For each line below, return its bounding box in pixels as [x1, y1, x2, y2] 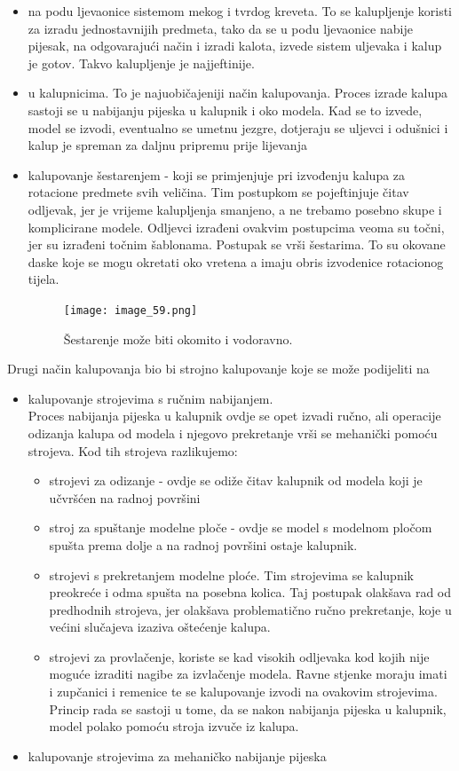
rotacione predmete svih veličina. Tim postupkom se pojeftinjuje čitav [28, 183, 409, 201]
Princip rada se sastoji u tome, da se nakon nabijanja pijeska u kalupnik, [49, 699, 447, 718]
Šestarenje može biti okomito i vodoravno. [63, 329, 293, 348]
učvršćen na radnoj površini [49, 488, 201, 507]
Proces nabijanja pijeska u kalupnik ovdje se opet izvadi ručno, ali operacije [28, 406, 441, 425]
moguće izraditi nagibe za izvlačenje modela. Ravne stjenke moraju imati [49, 665, 447, 683]
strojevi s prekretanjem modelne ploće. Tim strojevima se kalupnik [49, 565, 414, 584]
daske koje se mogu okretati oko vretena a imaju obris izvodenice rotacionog [28, 252, 444, 271]
